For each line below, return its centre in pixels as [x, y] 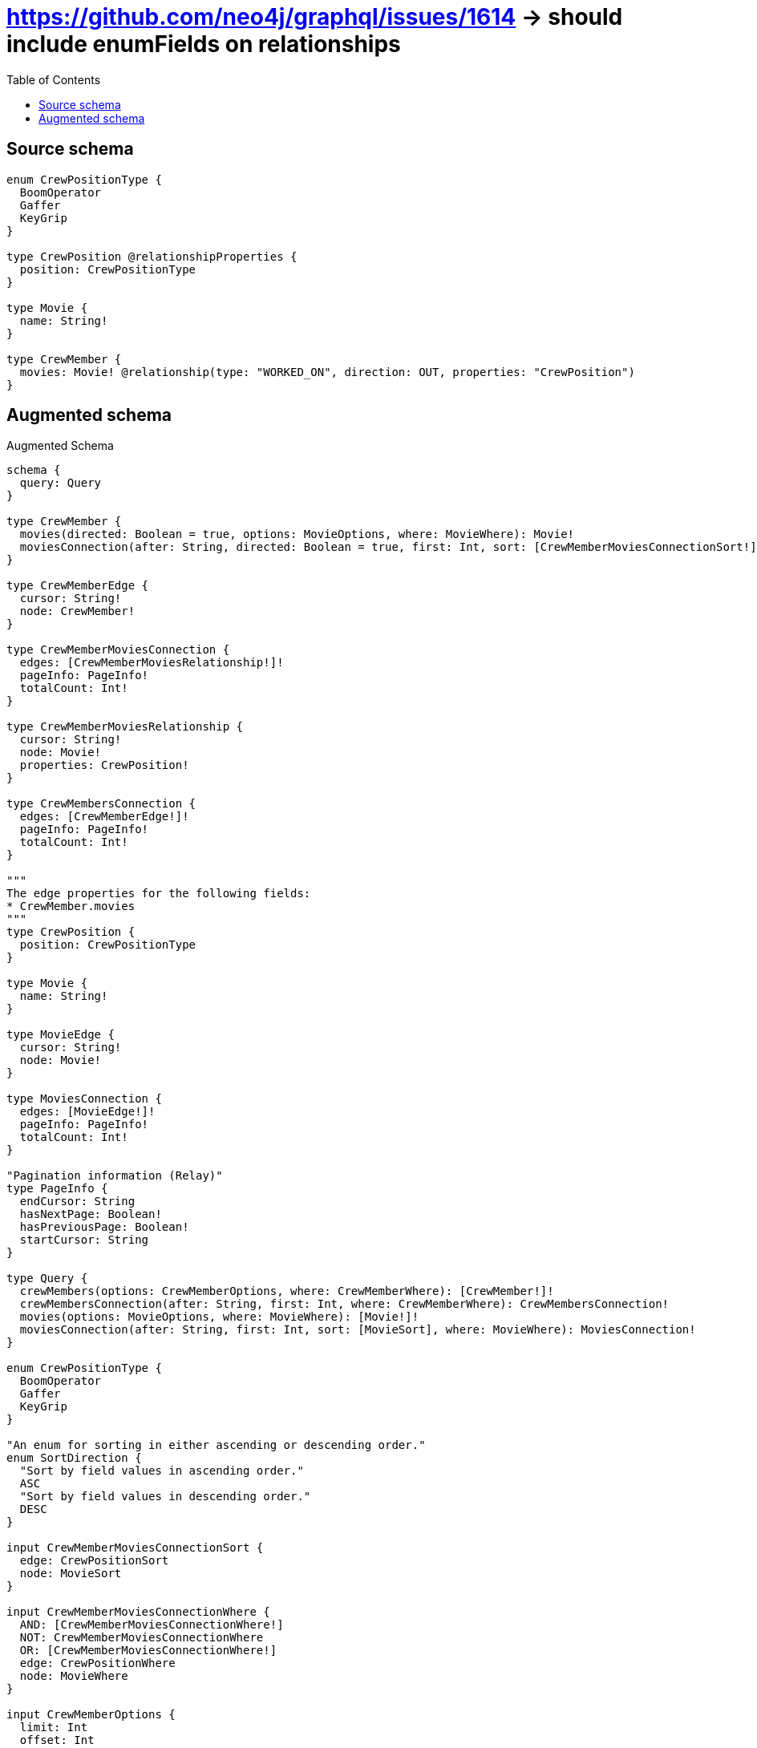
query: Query [61, 483]
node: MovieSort [71, 1574]
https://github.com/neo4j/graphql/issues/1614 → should [315, 17]
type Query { [47, 1279]
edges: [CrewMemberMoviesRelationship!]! [152, 663]
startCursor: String [84, 1240]
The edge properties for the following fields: [159, 894]
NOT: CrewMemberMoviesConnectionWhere [142, 1638]
